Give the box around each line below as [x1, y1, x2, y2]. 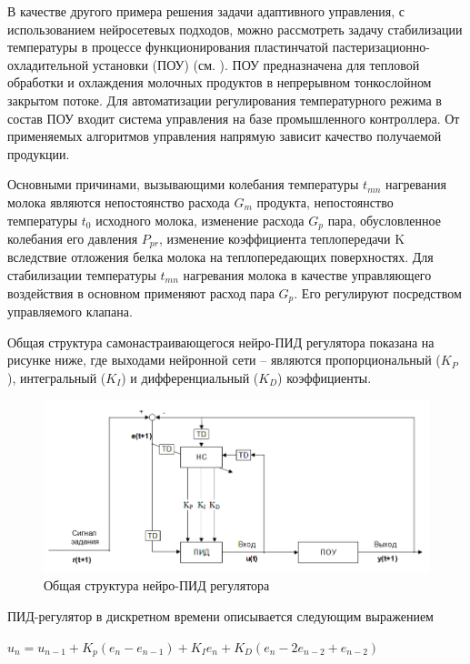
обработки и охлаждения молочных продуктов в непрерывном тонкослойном [7, 73, 432, 92]
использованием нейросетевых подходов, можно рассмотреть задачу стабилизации [7, 19, 463, 38]
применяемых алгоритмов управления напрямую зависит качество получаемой [7, 126, 442, 146]
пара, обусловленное [327, 210, 441, 229]
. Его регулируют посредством [294, 283, 462, 302]
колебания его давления [7, 228, 138, 247]
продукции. [7, 144, 70, 163]
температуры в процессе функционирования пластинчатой [7, 37, 329, 56]
